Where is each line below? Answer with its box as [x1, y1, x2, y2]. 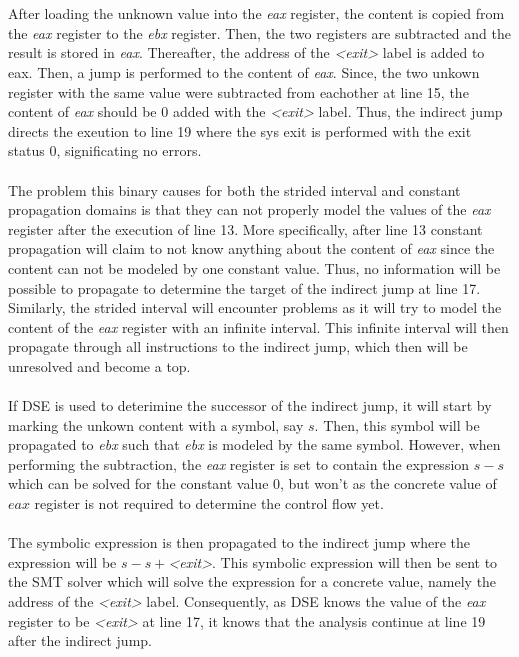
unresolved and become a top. [8, 355, 191, 376]
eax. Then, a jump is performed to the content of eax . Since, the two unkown [8, 61, 480, 82]
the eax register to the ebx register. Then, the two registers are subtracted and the [8, 22, 511, 43]
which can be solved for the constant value [8, 473, 269, 494]
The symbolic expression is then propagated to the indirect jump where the [8, 532, 471, 553]
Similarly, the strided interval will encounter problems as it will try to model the [8, 297, 502, 318]
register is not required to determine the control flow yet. [34, 493, 384, 514]
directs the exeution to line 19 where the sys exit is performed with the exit [8, 120, 472, 141]
